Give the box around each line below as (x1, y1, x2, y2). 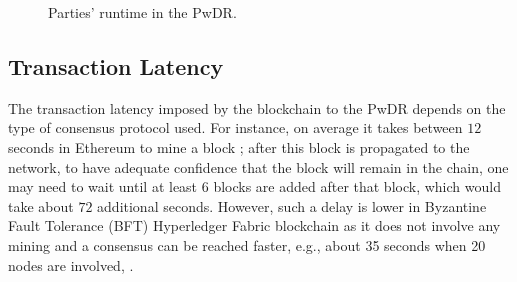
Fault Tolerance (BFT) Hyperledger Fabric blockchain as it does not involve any (8, 215, 501, 236)
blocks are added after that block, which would (213, 176, 501, 197)
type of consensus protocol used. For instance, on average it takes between (8, 117, 463, 138)
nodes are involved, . (8, 254, 134, 275)
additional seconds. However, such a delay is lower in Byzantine (97, 195, 487, 216)
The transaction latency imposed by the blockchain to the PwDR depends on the (8, 97, 506, 118)
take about (8, 195, 74, 216)
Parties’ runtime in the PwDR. (48, 2, 237, 22)
